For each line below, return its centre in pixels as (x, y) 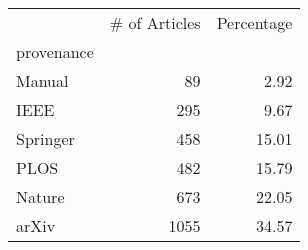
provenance (55, 51)
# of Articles (155, 22)
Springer (45, 138)
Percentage (254, 22)
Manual (42, 80)
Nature (40, 196)
